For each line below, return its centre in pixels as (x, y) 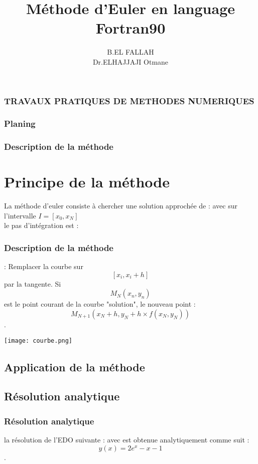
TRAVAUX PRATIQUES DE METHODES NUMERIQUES (129, 100)
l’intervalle (20, 215)
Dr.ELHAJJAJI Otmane (131, 61)
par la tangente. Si (33, 283)
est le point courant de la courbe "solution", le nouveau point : (100, 304)
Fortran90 (131, 28)
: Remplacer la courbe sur (44, 266)
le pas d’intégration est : (41, 225)
